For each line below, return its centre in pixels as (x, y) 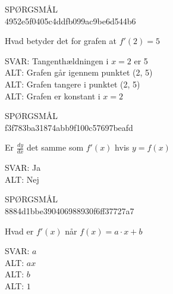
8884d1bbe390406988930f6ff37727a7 (70, 210)
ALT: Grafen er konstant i (53, 96)
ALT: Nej (22, 179)
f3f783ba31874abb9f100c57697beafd (69, 127)
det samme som (55, 147)
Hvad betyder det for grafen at (61, 41)
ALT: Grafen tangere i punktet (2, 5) (73, 84)
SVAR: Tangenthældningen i (57, 60)
